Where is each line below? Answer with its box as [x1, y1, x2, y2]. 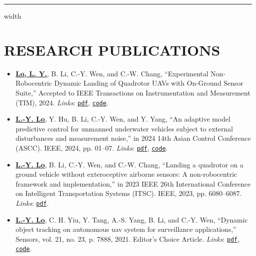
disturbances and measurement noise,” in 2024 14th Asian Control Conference [15, 133, 251, 143]
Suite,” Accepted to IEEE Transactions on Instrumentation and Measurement [15, 87, 251, 97]
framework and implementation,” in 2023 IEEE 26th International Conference [15, 178, 251, 189]
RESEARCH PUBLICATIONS [4, 39, 221, 60]
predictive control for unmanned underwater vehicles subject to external [15, 123, 233, 133]
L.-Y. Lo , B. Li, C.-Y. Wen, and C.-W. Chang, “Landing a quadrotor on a [15, 159, 244, 169]
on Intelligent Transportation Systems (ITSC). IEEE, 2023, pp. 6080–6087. [15, 188, 242, 198]
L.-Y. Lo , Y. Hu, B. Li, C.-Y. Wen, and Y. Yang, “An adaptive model [15, 114, 230, 124]
